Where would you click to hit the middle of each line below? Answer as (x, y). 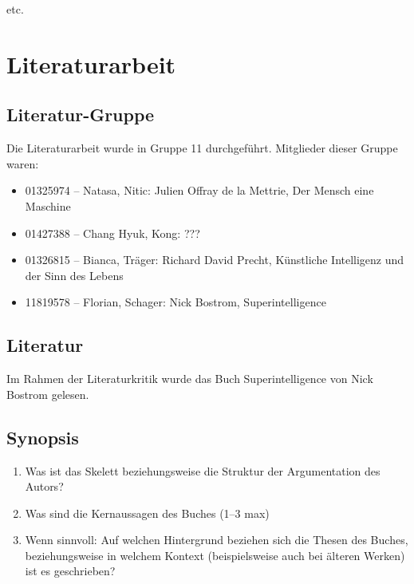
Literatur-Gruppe (81, 114)
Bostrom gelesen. (48, 394)
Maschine (48, 205)
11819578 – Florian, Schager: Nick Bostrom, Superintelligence (175, 302)
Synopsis (43, 437)
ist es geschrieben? (70, 571)
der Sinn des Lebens (74, 275)
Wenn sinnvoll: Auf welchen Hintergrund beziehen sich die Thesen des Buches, (217, 540)
